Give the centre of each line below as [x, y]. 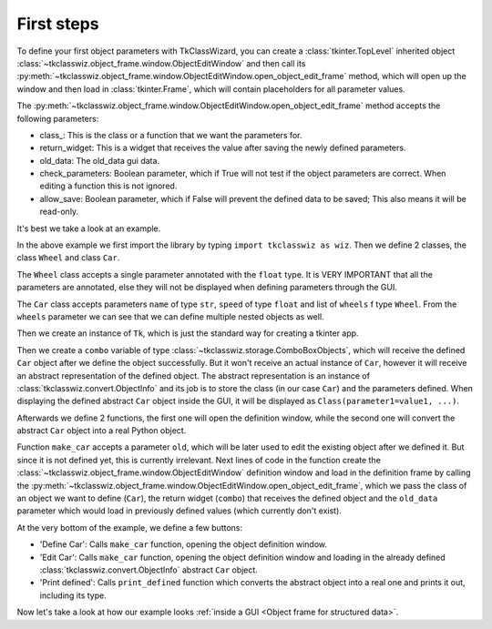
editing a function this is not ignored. [108, 186]
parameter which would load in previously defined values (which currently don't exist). [179, 511]
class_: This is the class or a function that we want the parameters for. [171, 135]
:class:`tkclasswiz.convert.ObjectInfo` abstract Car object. [149, 570]
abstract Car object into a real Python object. [102, 431]
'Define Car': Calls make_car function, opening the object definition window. [184, 544]
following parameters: [58, 118]
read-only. [59, 212]
